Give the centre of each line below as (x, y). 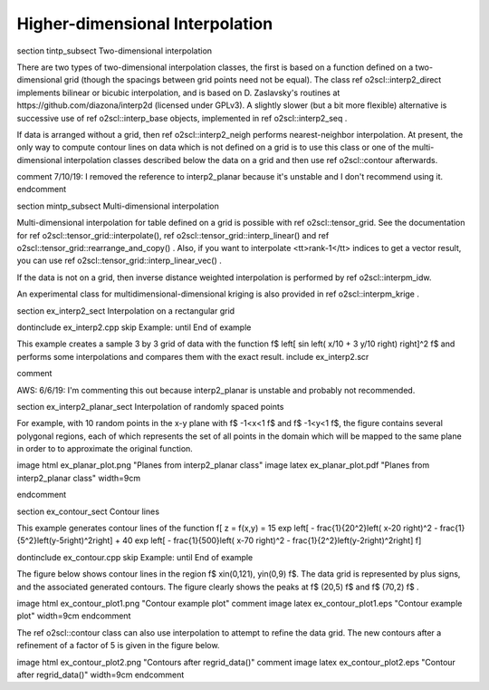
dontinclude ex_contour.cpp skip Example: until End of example (135, 557)
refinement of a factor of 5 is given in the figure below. (118, 646)
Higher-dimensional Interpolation (145, 24)
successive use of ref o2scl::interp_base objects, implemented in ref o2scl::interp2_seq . (182, 118)
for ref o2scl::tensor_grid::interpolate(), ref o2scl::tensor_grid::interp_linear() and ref (173, 235)
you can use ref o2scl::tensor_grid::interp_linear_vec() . (119, 261)
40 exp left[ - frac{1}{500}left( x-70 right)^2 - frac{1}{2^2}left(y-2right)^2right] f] (272, 540)
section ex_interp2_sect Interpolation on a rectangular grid (126, 311)
